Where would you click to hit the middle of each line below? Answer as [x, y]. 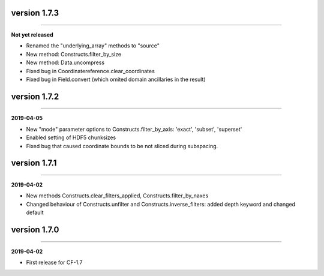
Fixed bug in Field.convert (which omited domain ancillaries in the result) [116, 79]
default [35, 212]
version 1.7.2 [35, 96]
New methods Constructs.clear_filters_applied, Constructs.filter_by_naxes [117, 196]
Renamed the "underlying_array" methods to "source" [93, 46]
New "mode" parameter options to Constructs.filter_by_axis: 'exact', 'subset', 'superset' [134, 129]
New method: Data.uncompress [65, 62]
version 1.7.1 [34, 163]
